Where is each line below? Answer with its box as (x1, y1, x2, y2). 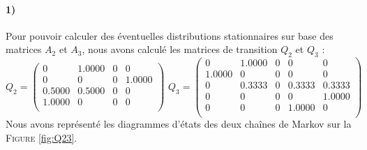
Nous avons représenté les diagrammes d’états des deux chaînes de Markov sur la (6, 117, 352, 131)
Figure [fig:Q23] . (6, 130, 77, 145)
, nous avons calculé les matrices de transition (82, 42, 278, 57)
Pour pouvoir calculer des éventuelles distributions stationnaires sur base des (6, 28, 334, 43)
